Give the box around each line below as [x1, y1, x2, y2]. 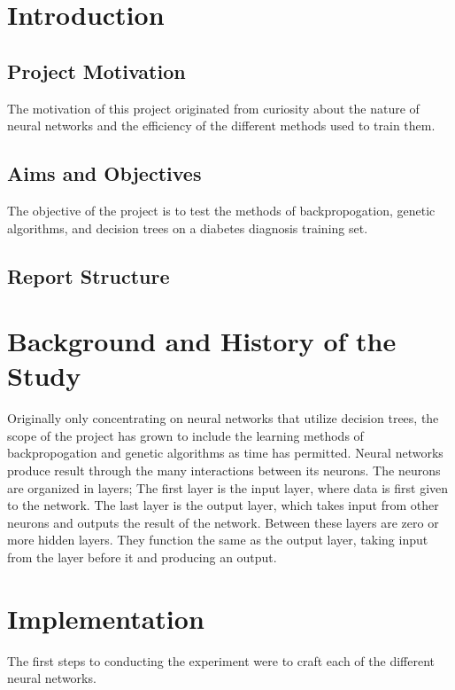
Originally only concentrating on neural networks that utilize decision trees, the [7, 409, 439, 427]
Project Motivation [7, 57, 186, 84]
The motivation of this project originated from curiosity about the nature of [7, 98, 420, 117]
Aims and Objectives [7, 160, 202, 187]
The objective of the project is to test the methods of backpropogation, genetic [7, 200, 436, 219]
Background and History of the [7, 323, 397, 359]
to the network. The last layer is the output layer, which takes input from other [7, 496, 439, 514]
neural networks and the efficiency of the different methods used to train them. [7, 116, 436, 135]
